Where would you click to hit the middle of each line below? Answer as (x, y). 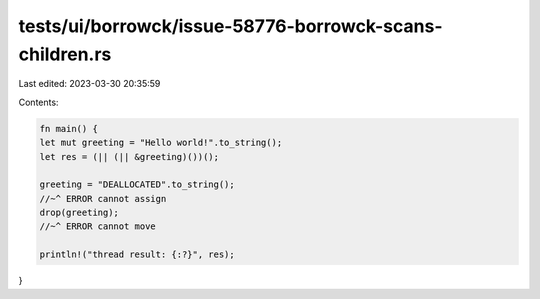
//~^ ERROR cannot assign (103, 198)
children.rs (65, 54)
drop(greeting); (79, 213)
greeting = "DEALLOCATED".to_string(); (137, 184)
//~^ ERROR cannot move (98, 226)
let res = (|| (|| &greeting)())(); (129, 156)
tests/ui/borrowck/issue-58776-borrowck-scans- (230, 26)
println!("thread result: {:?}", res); (137, 254)
